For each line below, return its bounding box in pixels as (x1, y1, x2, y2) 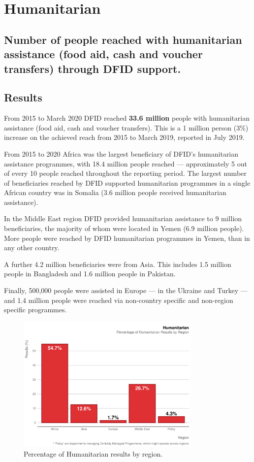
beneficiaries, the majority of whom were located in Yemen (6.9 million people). (4, 223, 244, 233)
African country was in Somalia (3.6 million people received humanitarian (4, 187, 226, 198)
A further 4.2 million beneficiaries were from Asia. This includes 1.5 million (4, 259, 231, 269)
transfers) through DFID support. (4, 61, 181, 76)
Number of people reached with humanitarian (4, 32, 242, 47)
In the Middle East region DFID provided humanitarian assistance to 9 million (4, 213, 242, 224)
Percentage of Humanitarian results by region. (24, 448, 163, 459)
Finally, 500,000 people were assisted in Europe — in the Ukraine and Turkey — (4, 285, 248, 296)
